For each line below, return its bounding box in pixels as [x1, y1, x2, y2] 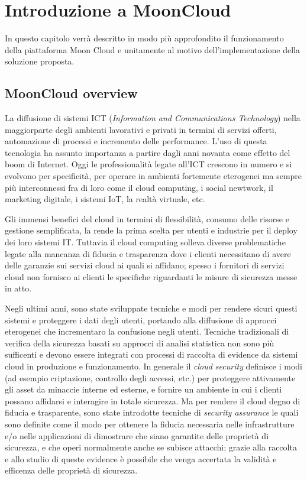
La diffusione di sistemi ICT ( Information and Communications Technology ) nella [5, 112, 300, 124]
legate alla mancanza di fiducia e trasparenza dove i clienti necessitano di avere [5, 247, 291, 260]
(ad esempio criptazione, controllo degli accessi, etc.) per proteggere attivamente [5, 371, 296, 384]
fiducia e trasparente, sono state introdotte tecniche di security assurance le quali [5, 406, 299, 419]
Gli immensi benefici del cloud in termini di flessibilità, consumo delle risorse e [5, 212, 289, 225]
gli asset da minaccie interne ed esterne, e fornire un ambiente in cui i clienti [5, 383, 282, 395]
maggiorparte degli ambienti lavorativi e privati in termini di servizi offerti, [5, 123, 277, 135]
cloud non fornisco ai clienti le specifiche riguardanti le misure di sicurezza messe [5, 270, 298, 283]
